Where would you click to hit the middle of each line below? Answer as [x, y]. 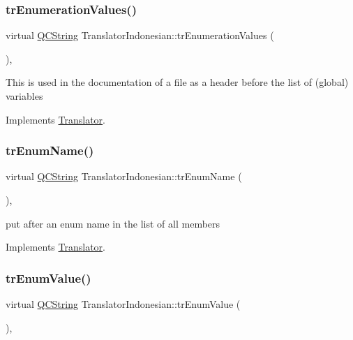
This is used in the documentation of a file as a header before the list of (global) [177, 82]
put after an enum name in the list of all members [113, 223]
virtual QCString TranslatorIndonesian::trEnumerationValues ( [140, 35]
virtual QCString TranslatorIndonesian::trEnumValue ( [123, 304]
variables [24, 96]
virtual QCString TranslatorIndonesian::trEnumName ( [124, 176]
